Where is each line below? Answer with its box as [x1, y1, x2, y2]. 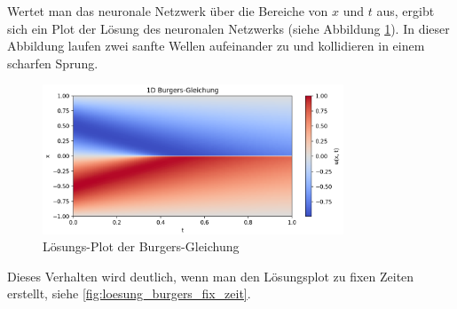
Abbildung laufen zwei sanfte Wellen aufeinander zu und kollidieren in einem [7, 36, 425, 55]
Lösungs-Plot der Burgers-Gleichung [43, 237, 240, 256]
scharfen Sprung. [7, 53, 98, 72]
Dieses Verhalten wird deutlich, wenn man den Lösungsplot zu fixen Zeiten [7, 266, 414, 285]
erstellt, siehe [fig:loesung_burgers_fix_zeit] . [7, 284, 251, 303]
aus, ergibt [376, 2, 435, 20]
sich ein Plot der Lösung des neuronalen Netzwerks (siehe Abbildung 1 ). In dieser [7, 19, 450, 37]
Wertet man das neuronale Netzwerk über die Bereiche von [7, 2, 328, 20]
